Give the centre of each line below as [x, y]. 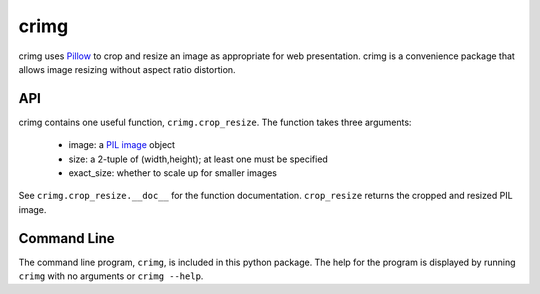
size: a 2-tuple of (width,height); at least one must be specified [198, 159]
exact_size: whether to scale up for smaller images [173, 173]
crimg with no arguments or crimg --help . [111, 276]
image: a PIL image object [121, 145]
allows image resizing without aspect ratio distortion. [127, 69]
